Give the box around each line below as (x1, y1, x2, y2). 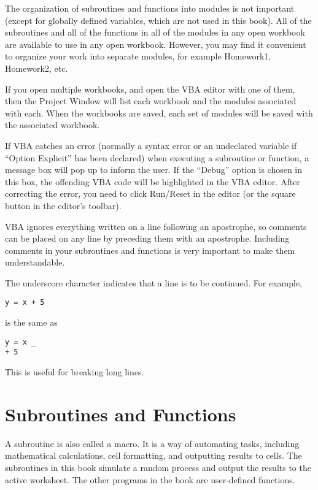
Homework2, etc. (5, 61, 68, 74)
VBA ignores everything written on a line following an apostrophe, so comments (5, 220, 307, 232)
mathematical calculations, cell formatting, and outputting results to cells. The (5, 449, 302, 462)
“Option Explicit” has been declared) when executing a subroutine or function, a (5, 151, 309, 164)
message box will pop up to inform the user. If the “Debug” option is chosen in (5, 163, 303, 176)
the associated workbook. (5, 118, 100, 131)
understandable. (5, 256, 65, 269)
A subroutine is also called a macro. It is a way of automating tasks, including (5, 437, 300, 450)
